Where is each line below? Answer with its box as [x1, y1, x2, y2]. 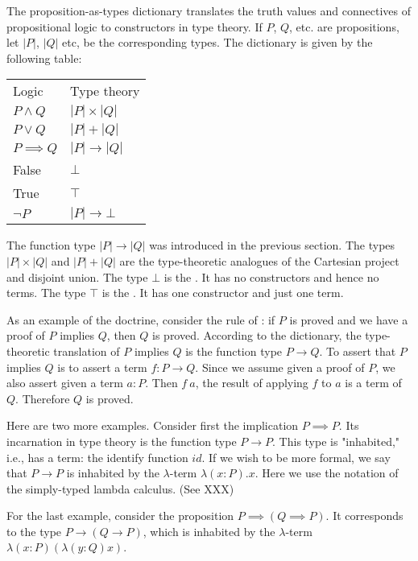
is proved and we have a [289, 311, 408, 328]
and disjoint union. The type [6, 268, 148, 285]
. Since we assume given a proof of [195, 358, 365, 375]
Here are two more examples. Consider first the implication [6, 417, 299, 434]
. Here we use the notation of [255, 464, 399, 481]
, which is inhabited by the [143, 522, 275, 539]
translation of [53, 342, 120, 359]
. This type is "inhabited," [272, 432, 400, 449]
